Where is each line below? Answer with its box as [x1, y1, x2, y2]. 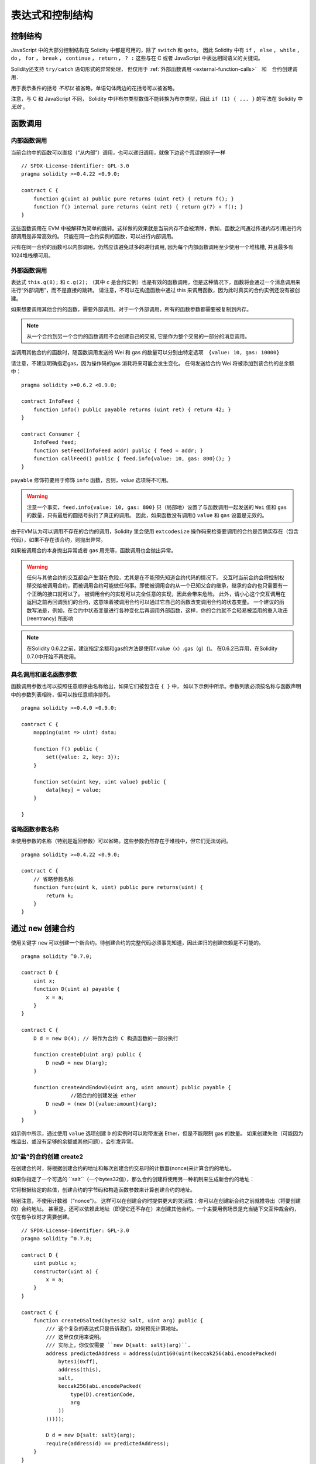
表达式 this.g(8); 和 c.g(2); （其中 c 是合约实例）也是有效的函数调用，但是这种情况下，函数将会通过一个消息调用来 [11, 279, 301, 285]
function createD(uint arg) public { [33, 1051, 142, 1058]
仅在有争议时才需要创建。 [11, 1213, 73, 1220]
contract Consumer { [21, 430, 80, 437]
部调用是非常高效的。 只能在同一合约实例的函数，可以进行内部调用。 [11, 233, 177, 240]
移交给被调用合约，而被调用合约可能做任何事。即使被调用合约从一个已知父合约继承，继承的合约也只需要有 [26, 582, 283, 589]
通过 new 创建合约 [11, 923, 75, 933]
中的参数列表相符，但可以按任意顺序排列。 [11, 691, 114, 698]
